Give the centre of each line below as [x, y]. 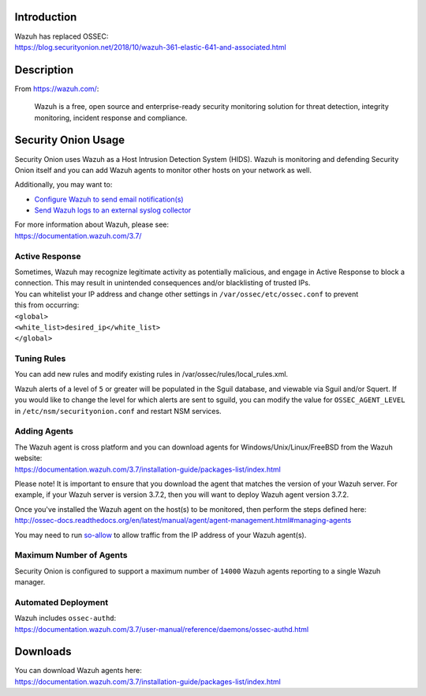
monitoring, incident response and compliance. [111, 118]
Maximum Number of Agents [71, 555]
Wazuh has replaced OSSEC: [62, 36]
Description [44, 70]
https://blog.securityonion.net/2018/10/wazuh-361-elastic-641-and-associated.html [151, 47]
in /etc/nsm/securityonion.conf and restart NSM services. [118, 411]
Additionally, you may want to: [64, 185]
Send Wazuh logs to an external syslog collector [113, 210]
